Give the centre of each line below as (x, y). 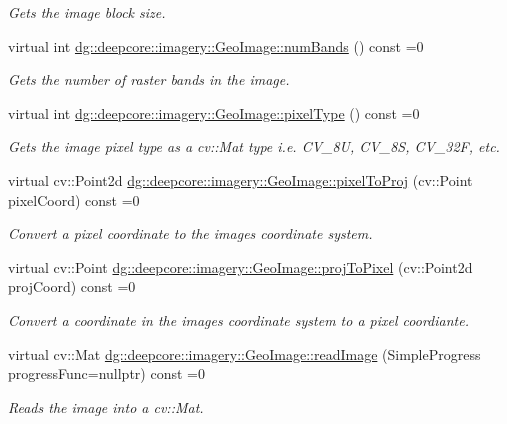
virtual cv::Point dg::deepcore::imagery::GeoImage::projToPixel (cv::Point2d (240, 266)
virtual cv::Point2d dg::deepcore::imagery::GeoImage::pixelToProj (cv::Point (240, 179)
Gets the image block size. (87, 12)
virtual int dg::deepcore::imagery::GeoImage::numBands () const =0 (216, 45)
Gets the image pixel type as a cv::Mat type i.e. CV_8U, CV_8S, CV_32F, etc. (254, 146)
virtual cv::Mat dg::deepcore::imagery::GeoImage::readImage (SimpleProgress (244, 353)
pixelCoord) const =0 (74, 199)
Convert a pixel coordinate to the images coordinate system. (190, 233)
